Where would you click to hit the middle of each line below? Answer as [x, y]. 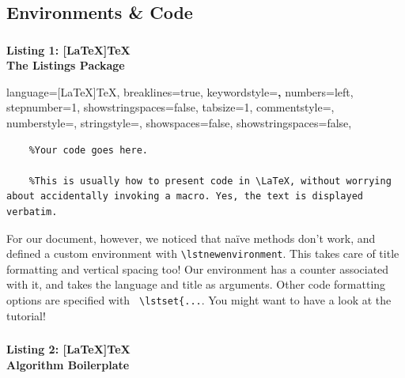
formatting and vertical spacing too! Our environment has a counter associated [198, 268]
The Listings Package [66, 65]
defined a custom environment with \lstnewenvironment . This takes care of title [203, 253]
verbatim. [32, 212]
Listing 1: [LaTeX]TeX [68, 49]
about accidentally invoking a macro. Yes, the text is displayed [185, 197]
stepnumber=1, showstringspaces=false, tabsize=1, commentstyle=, [170, 107]
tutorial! [26, 315]
